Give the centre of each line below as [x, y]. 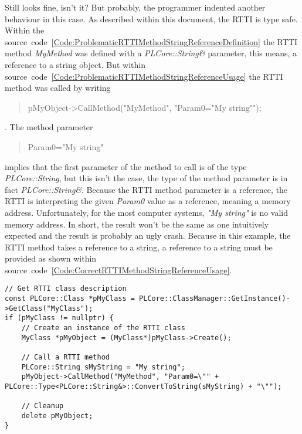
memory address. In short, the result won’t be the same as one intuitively [137, 224]
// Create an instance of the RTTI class [103, 328]
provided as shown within [51, 258]
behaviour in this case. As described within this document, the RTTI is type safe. [151, 18]
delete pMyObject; [57, 416]
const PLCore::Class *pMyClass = [70, 299]
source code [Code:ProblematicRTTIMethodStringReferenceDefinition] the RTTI [151, 41]
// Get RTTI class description [66, 289]
